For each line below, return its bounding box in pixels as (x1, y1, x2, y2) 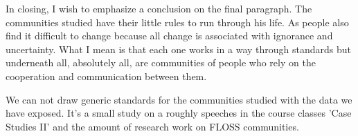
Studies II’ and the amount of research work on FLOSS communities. (6, 119, 299, 133)
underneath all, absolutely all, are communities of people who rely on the (6, 55, 316, 70)
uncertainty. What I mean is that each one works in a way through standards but (6, 41, 352, 56)
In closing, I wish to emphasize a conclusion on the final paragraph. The (6, 1, 312, 15)
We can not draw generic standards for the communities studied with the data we (6, 92, 352, 106)
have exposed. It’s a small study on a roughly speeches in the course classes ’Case (6, 106, 352, 120)
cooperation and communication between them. (6, 68, 207, 83)
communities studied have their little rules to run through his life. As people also (6, 14, 349, 29)
